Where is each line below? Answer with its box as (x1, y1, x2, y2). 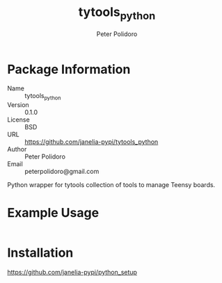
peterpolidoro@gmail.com (24, 168, 100, 176)
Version (7, 101, 29, 109)
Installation (7, 245, 74, 261)
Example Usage (7, 205, 100, 221)
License (7, 115, 30, 124)
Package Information (7, 61, 131, 77)
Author (7, 145, 27, 154)
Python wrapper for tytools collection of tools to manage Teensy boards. (7, 181, 216, 189)
